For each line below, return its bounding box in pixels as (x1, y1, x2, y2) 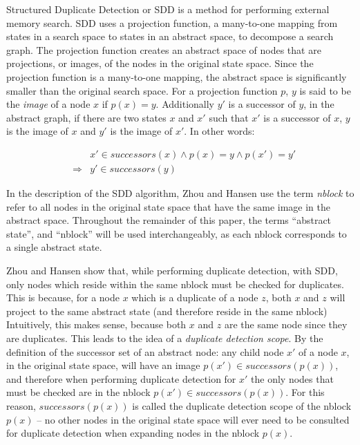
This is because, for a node (6, 290, 120, 305)
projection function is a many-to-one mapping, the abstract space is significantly (6, 69, 347, 84)
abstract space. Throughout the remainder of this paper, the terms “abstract (6, 213, 332, 227)
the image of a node (6, 97, 91, 111)
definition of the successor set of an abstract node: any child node (6, 344, 284, 359)
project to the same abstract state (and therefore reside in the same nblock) (6, 303, 328, 318)
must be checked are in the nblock (6, 385, 151, 399)
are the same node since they (224, 317, 348, 332)
